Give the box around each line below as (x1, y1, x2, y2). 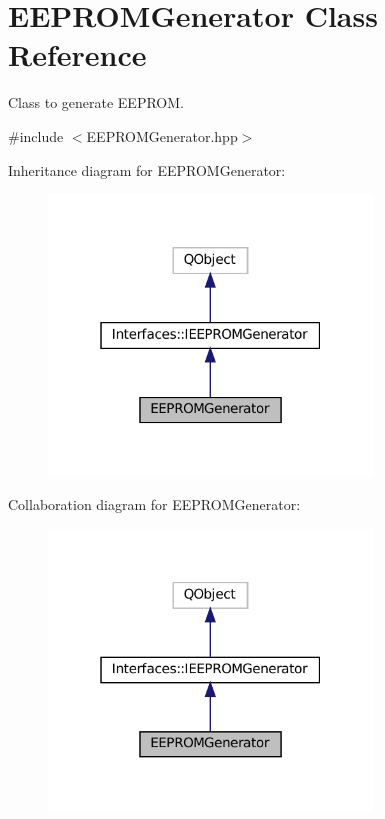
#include (8, 125, 64, 146)
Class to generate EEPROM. (8, 92, 184, 113)
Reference (8, 34, 147, 75)
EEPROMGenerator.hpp (86, 125, 238, 146)
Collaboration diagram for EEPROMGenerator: (8, 494, 301, 515)
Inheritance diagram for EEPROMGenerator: (8, 159, 286, 180)
